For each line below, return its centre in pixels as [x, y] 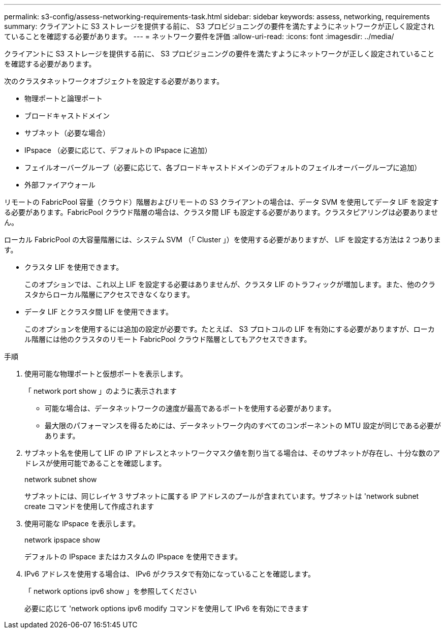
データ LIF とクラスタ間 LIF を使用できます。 [99, 312]
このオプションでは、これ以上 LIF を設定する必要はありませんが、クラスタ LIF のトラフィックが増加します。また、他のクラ [230, 284]
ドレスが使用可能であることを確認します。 [95, 463]
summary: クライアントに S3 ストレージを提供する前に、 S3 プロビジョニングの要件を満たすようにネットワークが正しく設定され [219, 26]
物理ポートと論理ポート [63, 98]
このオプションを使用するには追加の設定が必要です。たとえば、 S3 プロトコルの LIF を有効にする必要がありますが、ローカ [230, 329]
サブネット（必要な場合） [67, 133]
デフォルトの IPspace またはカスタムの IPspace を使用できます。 [133, 557]
